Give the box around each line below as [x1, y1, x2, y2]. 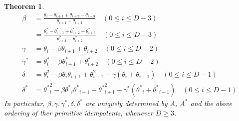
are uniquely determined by [85, 98, 168, 108]
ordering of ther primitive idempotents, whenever [4, 108, 153, 118]
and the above [190, 98, 232, 108]
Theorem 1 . [4, 1, 44, 11]
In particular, [4, 98, 45, 108]
